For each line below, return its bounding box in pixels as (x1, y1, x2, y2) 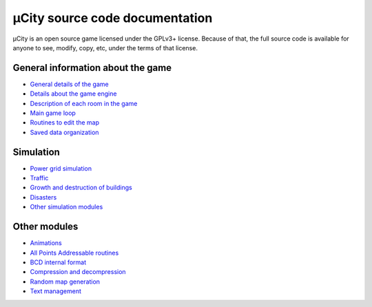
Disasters (30, 193, 57, 201)
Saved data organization (30, 128, 99, 136)
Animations (30, 239, 62, 247)
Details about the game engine (30, 89, 117, 98)
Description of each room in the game (30, 99, 138, 107)
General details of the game (30, 80, 110, 88)
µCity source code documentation (12, 10, 213, 25)
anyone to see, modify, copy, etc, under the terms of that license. (12, 43, 198, 52)
